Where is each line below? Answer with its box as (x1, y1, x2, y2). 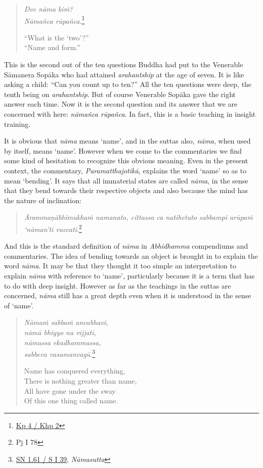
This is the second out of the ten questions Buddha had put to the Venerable (4, 59, 243, 70)
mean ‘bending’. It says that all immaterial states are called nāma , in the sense (4, 175, 248, 185)
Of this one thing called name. (24, 395, 118, 406)
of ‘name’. (4, 300, 34, 310)
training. (4, 118, 31, 129)
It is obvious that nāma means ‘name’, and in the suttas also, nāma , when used (4, 135, 251, 146)
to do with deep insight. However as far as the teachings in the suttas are (4, 280, 231, 291)
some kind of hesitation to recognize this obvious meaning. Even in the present (4, 155, 248, 166)
